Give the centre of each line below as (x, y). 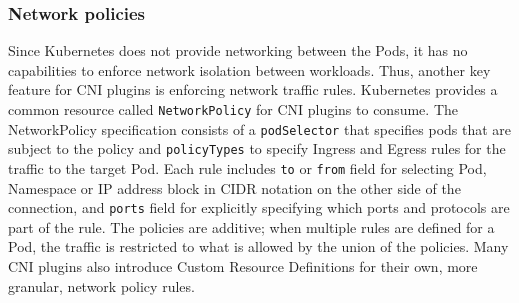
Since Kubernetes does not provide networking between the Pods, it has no (238, 50)
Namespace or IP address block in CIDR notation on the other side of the (234, 187)
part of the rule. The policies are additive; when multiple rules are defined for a (251, 226)
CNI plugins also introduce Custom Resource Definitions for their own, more (243, 266)
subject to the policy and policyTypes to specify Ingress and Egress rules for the (257, 148)
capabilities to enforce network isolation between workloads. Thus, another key (249, 69)
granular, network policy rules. (101, 285)
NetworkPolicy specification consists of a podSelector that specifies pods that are (260, 128)
